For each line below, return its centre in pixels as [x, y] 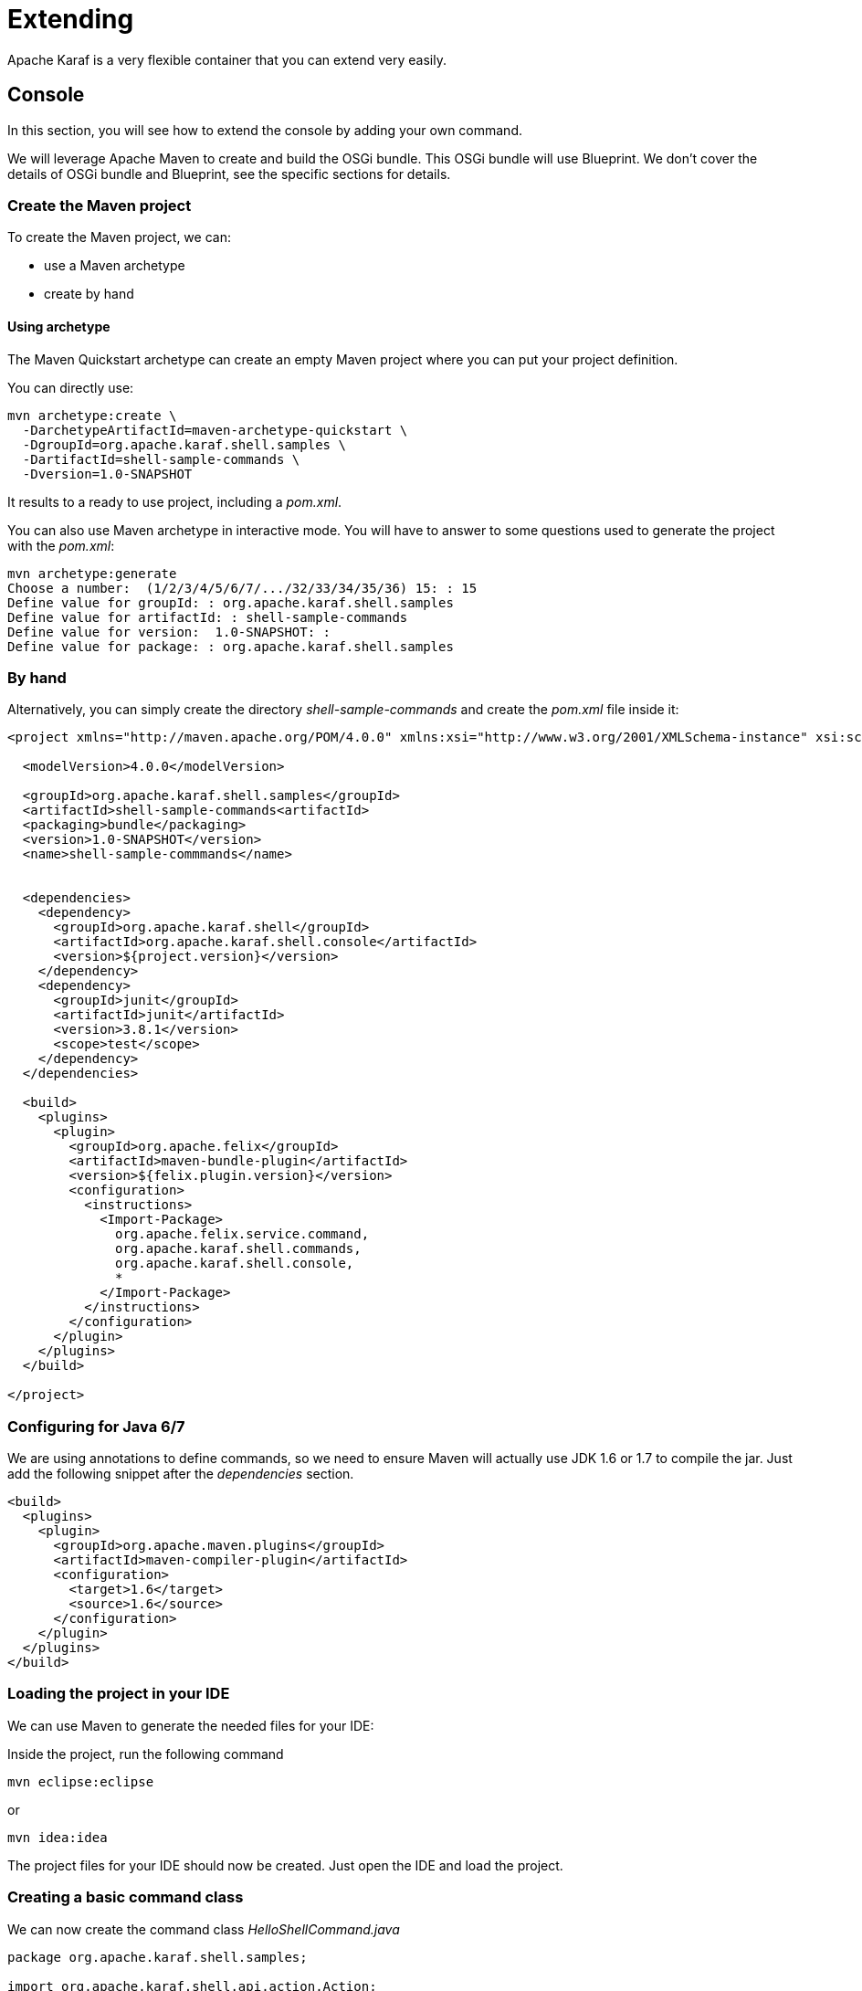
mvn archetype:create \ [92, 415]
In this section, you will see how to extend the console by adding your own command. [265, 130]
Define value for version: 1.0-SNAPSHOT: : [169, 632]
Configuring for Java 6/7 [96, 1426]
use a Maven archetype [115, 266]
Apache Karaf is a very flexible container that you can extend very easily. [227, 59]
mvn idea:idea [58, 1837]
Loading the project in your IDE [119, 1694]
